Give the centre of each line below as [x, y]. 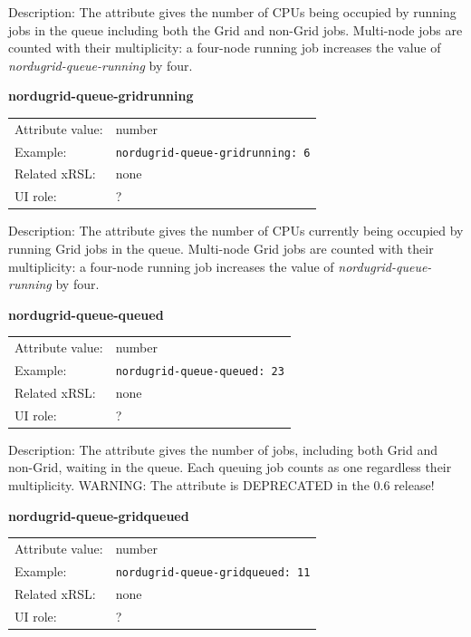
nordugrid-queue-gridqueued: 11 [213, 572]
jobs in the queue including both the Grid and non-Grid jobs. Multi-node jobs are [235, 29]
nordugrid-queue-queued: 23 [200, 371]
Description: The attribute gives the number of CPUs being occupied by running [232, 12]
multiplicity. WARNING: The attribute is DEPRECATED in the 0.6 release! [221, 485]
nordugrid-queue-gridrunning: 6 [213, 153]
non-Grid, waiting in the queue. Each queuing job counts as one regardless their [230, 467]
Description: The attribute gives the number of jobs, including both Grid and [223, 449]
